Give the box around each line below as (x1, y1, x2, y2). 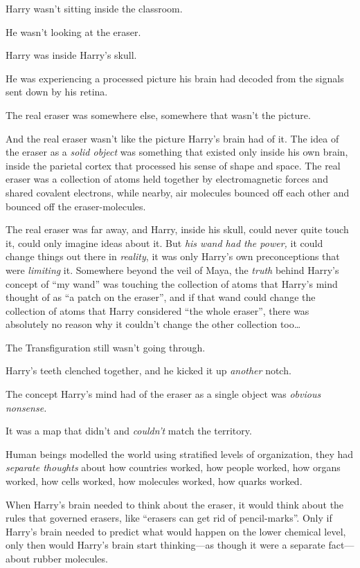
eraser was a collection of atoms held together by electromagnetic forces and (6, 172, 328, 186)
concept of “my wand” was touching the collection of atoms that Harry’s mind (6, 276, 338, 291)
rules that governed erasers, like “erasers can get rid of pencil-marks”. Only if (6, 511, 332, 525)
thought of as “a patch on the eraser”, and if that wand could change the (6, 290, 316, 304)
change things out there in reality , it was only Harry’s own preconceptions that (6, 249, 340, 264)
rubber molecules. (33, 551, 108, 565)
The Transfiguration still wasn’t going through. (6, 340, 206, 354)
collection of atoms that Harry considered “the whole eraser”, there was (6, 303, 309, 318)
